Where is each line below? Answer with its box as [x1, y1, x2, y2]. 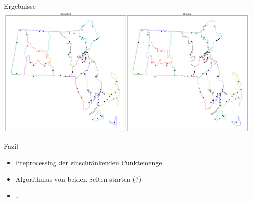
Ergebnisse [4, 1, 36, 11]
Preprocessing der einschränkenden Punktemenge [15, 157, 162, 167]
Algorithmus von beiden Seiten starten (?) [15, 174, 142, 184]
